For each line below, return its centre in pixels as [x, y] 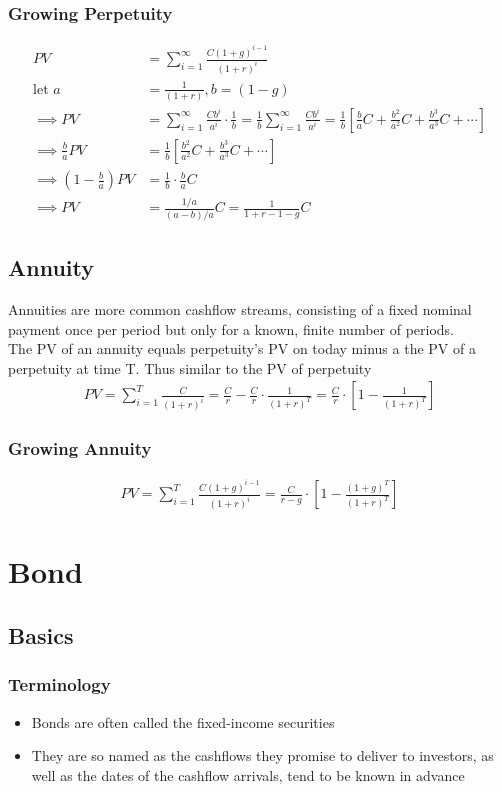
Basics [41, 635]
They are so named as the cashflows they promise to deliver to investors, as [262, 755]
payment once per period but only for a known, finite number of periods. [231, 328]
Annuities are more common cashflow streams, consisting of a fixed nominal [240, 308]
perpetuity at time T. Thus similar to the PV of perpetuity [190, 367]
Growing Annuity [80, 448]
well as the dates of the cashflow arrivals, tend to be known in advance [248, 774]
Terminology [59, 684]
